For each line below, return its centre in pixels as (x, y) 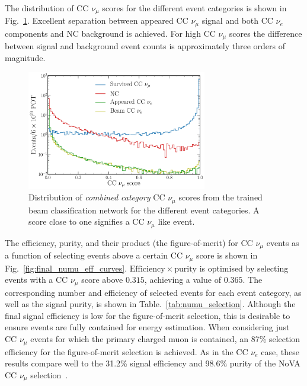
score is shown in (227, 255)
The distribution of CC (47, 8)
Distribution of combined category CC (97, 197)
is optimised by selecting (244, 268)
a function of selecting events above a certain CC (94, 255)
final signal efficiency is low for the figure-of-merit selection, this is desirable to (148, 315)
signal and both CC (237, 20)
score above (102, 280)
